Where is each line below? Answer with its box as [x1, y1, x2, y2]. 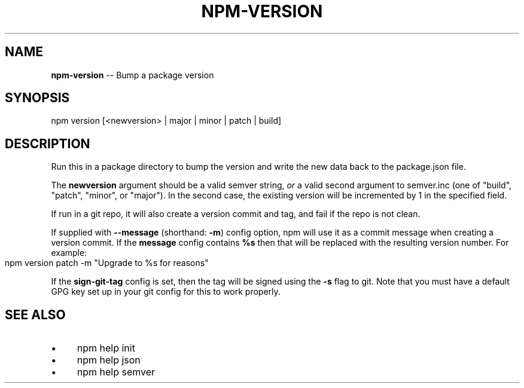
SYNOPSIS [5, 90, 70, 106]
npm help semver [77, 366, 156, 378]
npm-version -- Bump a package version [51, 69, 214, 80]
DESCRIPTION [5, 136, 90, 151]
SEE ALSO [5, 307, 66, 322]
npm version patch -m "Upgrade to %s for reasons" [5, 258, 209, 268]
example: [51, 248, 87, 258]
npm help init [77, 342, 135, 355]
